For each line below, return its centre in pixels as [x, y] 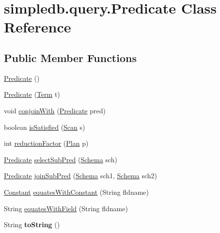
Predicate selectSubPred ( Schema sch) [61, 159]
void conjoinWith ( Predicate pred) [55, 110]
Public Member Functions [70, 57]
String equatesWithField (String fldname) [66, 208]
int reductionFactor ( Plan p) [46, 143]
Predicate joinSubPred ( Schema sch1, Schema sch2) [81, 176]
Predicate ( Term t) [32, 94]
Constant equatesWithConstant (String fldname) [76, 192]
